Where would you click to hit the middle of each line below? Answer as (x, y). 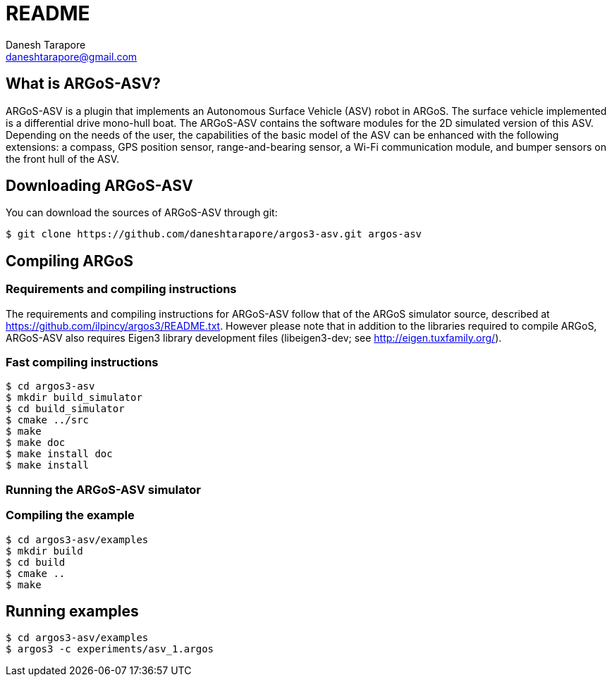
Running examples (72, 611)
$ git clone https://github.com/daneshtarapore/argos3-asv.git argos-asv (214, 234)
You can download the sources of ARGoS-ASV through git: (142, 213)
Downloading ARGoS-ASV (99, 186)
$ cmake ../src (48, 420)
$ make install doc (59, 454)
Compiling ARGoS (70, 261)
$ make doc (36, 443)
